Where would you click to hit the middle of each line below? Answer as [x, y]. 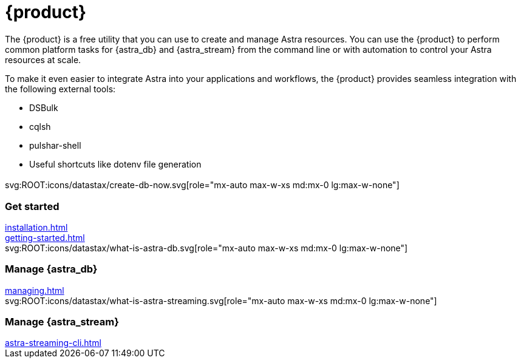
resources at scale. [43, 59]
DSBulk [44, 107]
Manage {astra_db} [51, 269]
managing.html [35, 290]
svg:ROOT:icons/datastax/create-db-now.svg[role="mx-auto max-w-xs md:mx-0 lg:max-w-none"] [202, 185]
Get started [32, 206]
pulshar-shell [55, 145]
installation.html [36, 227]
